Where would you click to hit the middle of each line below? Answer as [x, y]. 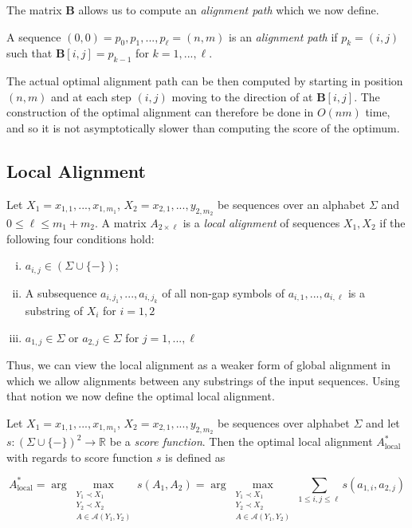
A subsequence [61, 292]
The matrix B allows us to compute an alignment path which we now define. [193, 10]
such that [29, 53]
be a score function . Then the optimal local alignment [241, 441]
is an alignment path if [283, 36]
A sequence [34, 36]
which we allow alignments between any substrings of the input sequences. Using [203, 380]
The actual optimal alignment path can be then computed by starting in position [205, 81]
